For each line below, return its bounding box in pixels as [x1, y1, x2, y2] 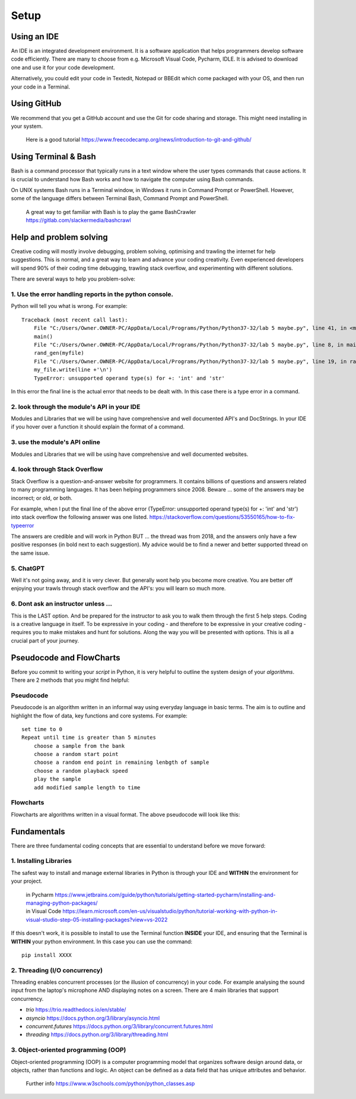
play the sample [33, 776, 81, 783]
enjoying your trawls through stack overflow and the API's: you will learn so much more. [11, 585, 226, 592]
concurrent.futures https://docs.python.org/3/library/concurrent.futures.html [26, 1023, 213, 1030]
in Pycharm [26, 891, 54, 898]
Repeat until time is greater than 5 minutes [21, 734, 157, 741]
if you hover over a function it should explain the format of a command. [11, 423, 185, 430]
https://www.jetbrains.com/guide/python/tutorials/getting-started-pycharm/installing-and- [54, 891, 276, 898]
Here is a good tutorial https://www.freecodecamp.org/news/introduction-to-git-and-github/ [26, 136, 252, 143]
